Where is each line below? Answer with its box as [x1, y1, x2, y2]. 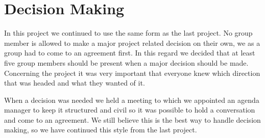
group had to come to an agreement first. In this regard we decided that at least [4, 47, 255, 58]
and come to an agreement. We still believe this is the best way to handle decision [4, 114, 261, 125]
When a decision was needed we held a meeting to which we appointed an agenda [4, 94, 259, 105]
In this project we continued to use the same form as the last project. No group [4, 27, 253, 38]
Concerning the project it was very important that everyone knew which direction [4, 67, 260, 78]
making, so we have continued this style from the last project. [4, 124, 197, 135]
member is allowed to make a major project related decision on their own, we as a [4, 37, 260, 48]
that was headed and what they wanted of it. [4, 77, 145, 88]
